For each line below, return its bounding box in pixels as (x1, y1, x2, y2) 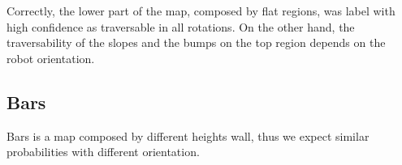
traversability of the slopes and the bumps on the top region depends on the (6, 34, 386, 51)
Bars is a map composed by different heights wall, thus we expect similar (6, 127, 370, 144)
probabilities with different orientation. (6, 143, 200, 160)
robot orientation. (6, 49, 95, 66)
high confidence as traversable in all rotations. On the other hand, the (6, 18, 355, 35)
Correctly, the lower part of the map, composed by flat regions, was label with (6, 2, 396, 19)
